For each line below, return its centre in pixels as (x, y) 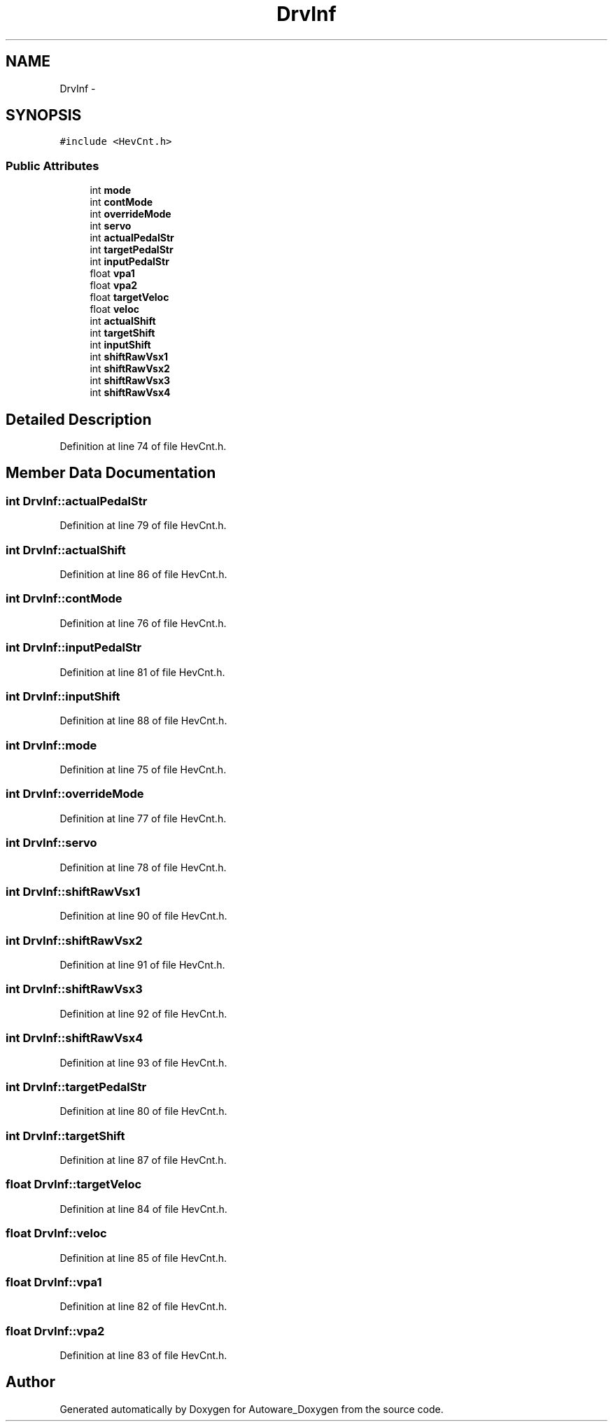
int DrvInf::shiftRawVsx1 (73, 891)
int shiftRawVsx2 (130, 369)
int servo (111, 226)
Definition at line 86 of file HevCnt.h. (143, 574)
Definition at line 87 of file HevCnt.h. (143, 1160)
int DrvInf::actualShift (66, 550)
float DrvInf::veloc (56, 1233)
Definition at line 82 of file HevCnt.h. (143, 1307)
